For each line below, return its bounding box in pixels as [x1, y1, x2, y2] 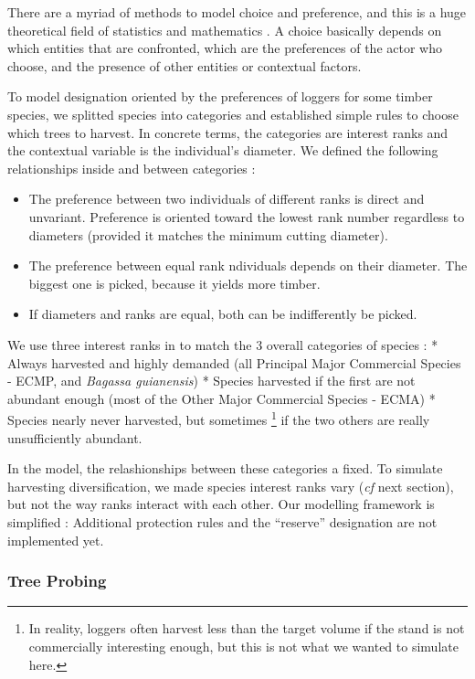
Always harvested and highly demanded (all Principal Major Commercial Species [7, 353, 461, 372]
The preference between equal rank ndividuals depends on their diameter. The [28, 256, 468, 275]
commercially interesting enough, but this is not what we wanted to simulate [28, 636, 459, 655]
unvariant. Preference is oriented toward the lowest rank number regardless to [28, 207, 465, 226]
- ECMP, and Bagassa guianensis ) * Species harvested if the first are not [7, 371, 416, 390]
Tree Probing [7, 569, 107, 592]
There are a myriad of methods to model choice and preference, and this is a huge [7, 3, 467, 21]
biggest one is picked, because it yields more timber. [28, 273, 321, 292]
